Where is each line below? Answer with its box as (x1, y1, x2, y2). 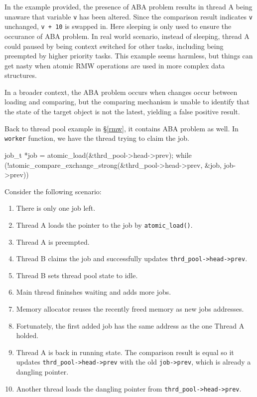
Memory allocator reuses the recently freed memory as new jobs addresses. (16, 303, 244, 314)
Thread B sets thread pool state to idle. (16, 270, 138, 280)
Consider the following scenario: (4, 186, 102, 196)
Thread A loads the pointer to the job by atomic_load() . (16, 219, 193, 230)
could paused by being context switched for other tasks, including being (4, 40, 224, 51)
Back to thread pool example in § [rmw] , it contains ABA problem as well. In (4, 123, 239, 133)
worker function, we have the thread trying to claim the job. (4, 133, 189, 143)
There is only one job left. (16, 203, 96, 213)
